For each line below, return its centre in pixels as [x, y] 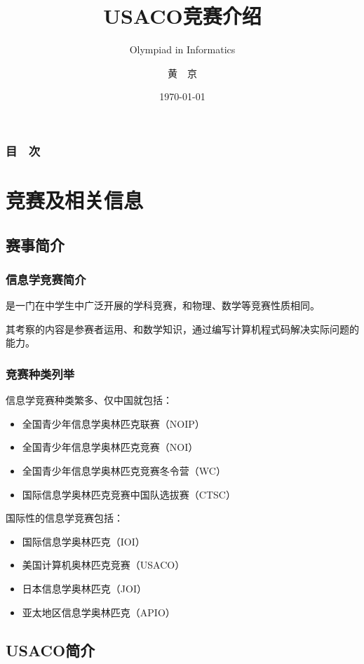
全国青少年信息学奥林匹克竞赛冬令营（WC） [124, 470]
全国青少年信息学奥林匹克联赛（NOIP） [113, 423]
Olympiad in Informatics [182, 49]
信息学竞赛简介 [46, 279]
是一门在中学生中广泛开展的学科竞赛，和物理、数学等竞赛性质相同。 [163, 305]
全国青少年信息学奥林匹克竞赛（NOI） [110, 447]
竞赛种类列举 [40, 373]
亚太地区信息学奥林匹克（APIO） [99, 612]
